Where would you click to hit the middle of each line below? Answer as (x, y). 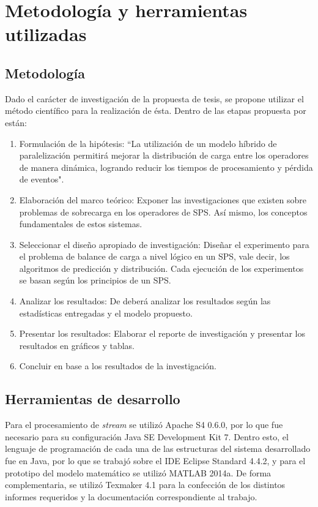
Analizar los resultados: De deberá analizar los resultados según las (145, 301)
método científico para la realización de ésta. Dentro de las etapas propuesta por (156, 111)
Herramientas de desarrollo (93, 399)
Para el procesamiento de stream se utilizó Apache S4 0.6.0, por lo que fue (144, 425)
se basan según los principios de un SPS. (95, 280)
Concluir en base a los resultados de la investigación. (118, 366)
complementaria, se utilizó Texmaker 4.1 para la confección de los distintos (145, 485)
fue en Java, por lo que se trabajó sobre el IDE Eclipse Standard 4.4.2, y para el (155, 461)
